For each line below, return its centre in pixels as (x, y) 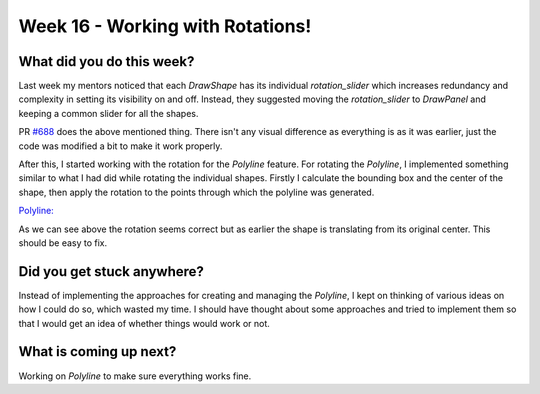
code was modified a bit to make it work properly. (120, 146)
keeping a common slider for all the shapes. (108, 113)
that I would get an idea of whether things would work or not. (144, 323)
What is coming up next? (97, 351)
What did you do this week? (106, 61)
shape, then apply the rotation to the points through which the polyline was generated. (196, 192)
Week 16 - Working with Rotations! (165, 26)
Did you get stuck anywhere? (111, 271)
